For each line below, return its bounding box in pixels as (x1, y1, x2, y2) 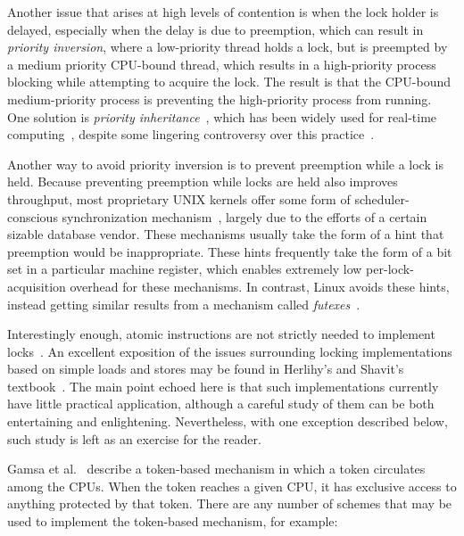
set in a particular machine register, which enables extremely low (7, 260, 362, 278)
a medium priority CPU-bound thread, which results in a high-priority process (7, 54, 436, 73)
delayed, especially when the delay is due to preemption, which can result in (7, 20, 424, 38)
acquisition (7, 276, 66, 295)
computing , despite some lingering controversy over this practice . (7, 125, 375, 144)
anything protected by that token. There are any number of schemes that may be (7, 494, 452, 513)
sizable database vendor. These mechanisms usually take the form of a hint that (7, 225, 444, 243)
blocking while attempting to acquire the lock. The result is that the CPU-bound (7, 72, 452, 91)
